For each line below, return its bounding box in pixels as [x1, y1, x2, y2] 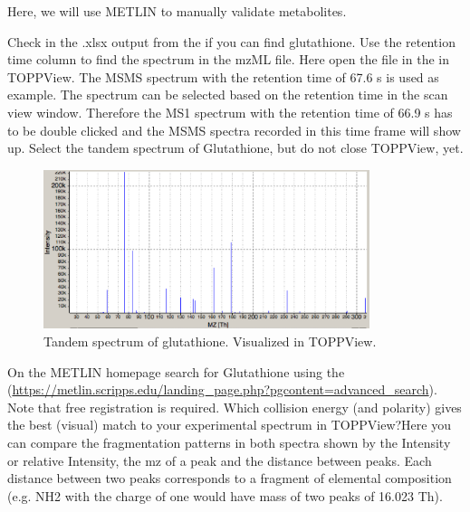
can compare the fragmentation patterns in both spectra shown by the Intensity [7, 432, 451, 451]
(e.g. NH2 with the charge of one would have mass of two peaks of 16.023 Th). [7, 486, 443, 505]
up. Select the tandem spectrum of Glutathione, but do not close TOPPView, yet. [7, 138, 464, 157]
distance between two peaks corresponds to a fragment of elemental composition [7, 469, 452, 488]
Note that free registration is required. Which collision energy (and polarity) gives [7, 397, 462, 416]
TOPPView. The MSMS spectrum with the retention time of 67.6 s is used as [7, 67, 439, 86]
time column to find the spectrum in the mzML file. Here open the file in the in [7, 50, 449, 69]
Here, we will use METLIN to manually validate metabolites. [7, 2, 347, 20]
